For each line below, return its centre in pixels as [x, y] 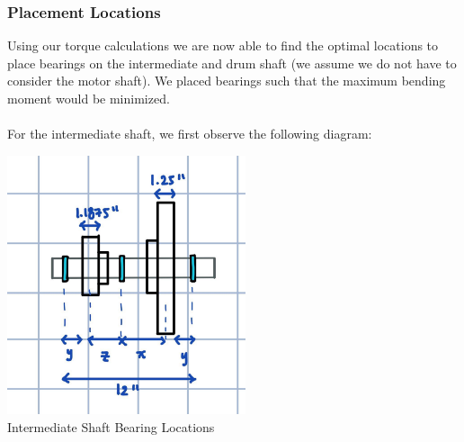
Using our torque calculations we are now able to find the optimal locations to [223, 45]
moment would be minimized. [89, 98]
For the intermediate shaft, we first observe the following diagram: [190, 134]
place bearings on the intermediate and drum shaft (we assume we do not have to [232, 63]
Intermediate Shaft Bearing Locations [111, 426]
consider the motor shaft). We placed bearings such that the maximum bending [227, 81]
